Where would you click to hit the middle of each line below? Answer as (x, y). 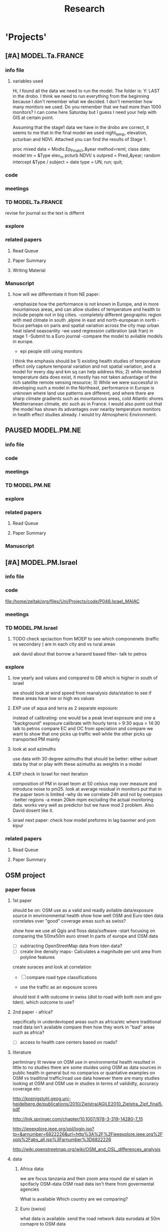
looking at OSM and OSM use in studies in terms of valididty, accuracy (86, 1083)
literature (22, 1052)
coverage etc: (27, 1089)
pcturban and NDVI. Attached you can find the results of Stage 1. (79, 139)
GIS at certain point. (33, 117)
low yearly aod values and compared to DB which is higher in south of (85, 678)
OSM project (25, 875)
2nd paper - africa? (32, 1012)
